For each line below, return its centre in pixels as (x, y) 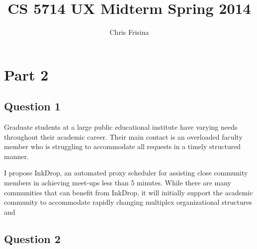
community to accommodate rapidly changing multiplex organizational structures (128, 202)
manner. (16, 156)
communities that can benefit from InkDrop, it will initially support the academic (128, 192)
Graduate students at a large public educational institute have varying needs (121, 127)
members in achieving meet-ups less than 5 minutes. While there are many (118, 183)
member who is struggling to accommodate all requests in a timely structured (123, 146)
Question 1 (32, 106)
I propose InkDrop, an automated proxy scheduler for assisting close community (126, 173)
